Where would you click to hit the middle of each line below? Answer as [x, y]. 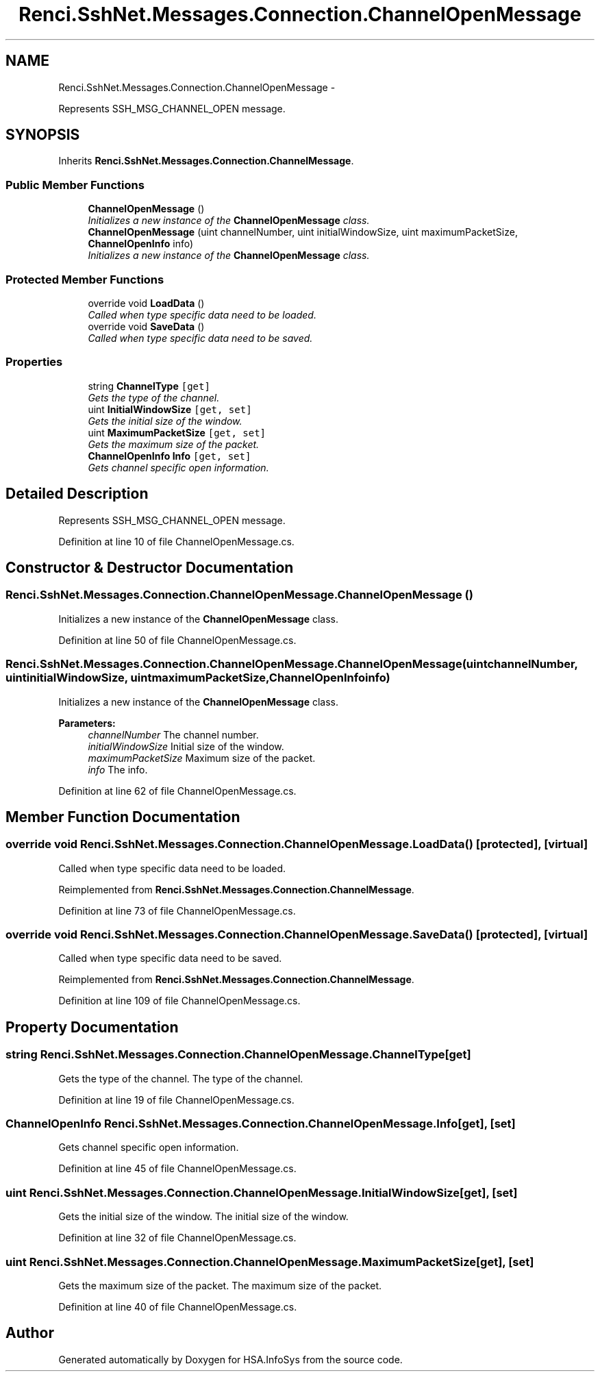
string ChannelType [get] [149, 386]
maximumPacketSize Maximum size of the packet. [202, 758]
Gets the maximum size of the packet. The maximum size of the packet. [220, 1285]
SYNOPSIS [43, 135]
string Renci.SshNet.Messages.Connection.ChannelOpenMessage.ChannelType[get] [238, 1055]
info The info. [118, 769]
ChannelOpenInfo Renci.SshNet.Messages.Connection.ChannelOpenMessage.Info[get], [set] [261, 1124]
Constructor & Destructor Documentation [150, 567]
